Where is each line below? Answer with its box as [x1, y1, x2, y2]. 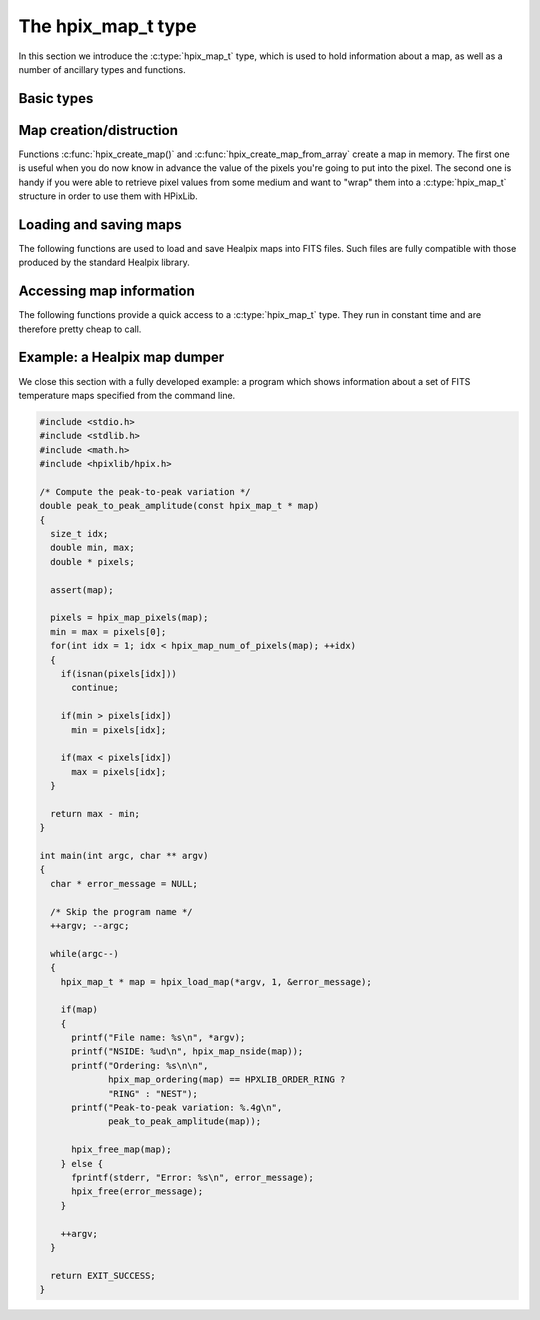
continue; [71, 682, 120, 694]
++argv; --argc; [50, 920, 130, 931]
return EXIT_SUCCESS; [50, 1270, 157, 1281]
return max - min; [50, 808, 140, 819]
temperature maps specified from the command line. [18, 389, 236, 401]
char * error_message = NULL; [50, 878, 199, 889]
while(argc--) [50, 948, 120, 959]
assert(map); [50, 584, 114, 595]
